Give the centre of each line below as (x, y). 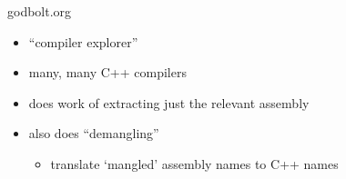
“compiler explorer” (83, 41)
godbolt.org (40, 11)
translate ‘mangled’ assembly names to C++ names (194, 163)
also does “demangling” (94, 133)
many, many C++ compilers (107, 72)
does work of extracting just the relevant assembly (169, 102)
